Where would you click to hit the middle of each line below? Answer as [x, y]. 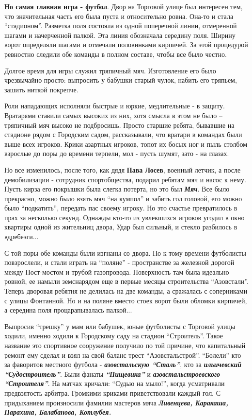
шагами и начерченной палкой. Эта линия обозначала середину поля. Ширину [120, 35]
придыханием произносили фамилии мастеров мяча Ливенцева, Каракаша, [117, 402]
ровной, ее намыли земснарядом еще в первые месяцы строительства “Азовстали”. [126, 281]
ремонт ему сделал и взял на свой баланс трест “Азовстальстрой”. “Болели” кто [123, 355]
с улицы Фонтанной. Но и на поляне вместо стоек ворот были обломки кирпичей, [126, 300]
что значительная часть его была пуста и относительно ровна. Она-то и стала [119, 16]
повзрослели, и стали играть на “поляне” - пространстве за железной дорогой [119, 262]
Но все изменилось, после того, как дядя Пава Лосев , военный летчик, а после [123, 169]
